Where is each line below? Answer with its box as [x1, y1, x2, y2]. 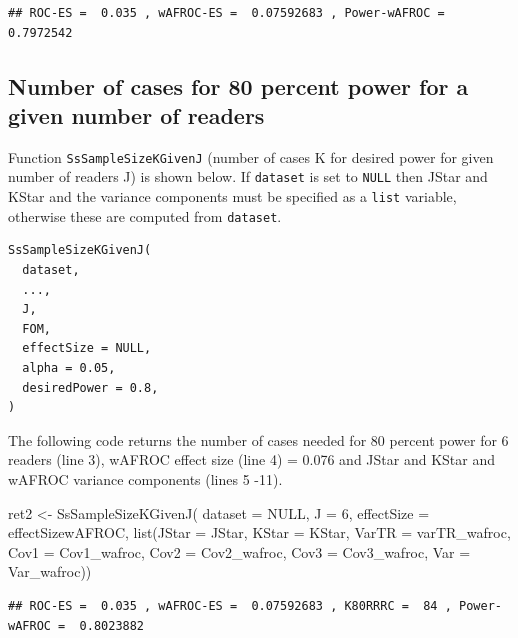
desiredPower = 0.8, [22, 380, 159, 395]
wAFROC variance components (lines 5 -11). [8, 468, 283, 489]
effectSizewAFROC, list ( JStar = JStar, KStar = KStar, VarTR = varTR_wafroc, [8, 522, 511, 543]
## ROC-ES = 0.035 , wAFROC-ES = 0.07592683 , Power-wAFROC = [8, 6, 445, 20]
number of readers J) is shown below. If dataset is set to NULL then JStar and [8, 166, 488, 187]
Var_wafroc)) [8, 561, 92, 582]
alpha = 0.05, [22, 360, 116, 375]
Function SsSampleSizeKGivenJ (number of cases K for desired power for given [8, 146, 494, 167]
